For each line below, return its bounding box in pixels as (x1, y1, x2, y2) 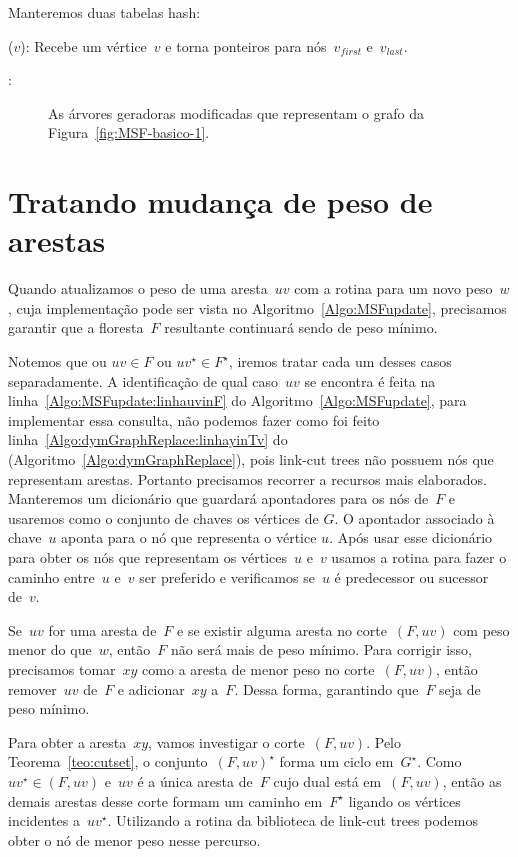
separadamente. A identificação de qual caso (8, 370, 279, 391)
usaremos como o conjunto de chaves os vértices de (8, 507, 319, 528)
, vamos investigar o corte (148, 731, 305, 752)
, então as (442, 770, 502, 791)
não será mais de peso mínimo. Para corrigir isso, (170, 639, 472, 660)
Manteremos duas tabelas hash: (8, 2, 201, 22)
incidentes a (8, 810, 81, 831)
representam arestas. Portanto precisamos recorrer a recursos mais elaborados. (8, 468, 487, 489)
